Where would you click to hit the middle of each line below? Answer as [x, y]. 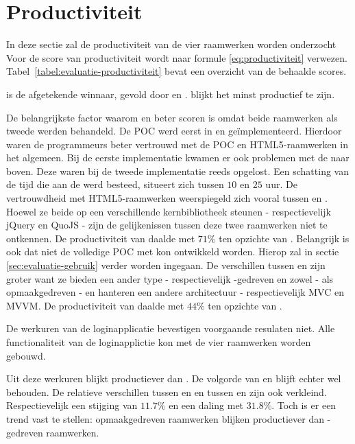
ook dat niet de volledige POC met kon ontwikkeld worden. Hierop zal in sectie [173, 252]
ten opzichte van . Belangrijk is [284, 238]
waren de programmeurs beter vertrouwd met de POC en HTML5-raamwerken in [177, 144]
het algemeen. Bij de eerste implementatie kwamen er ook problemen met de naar [178, 157]
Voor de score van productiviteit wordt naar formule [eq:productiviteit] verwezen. [177, 57]
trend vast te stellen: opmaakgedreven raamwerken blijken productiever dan [165, 418]
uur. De [281, 184]
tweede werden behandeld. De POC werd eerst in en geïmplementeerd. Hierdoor [174, 131]
